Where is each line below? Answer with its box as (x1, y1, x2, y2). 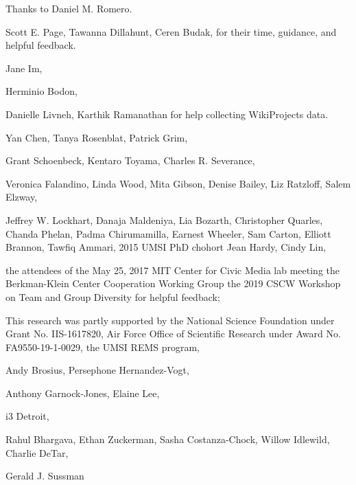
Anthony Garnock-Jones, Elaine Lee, (5, 385, 160, 400)
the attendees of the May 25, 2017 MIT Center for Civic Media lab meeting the (5, 262, 340, 277)
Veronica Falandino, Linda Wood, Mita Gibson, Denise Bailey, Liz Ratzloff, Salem (5, 176, 351, 190)
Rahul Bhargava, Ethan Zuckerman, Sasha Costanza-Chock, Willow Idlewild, (5, 432, 330, 447)
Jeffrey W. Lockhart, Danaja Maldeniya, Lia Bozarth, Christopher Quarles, (5, 212, 323, 227)
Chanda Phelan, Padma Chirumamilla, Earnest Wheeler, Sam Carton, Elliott (5, 226, 331, 240)
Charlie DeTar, (5, 445, 69, 460)
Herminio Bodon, (5, 84, 78, 98)
